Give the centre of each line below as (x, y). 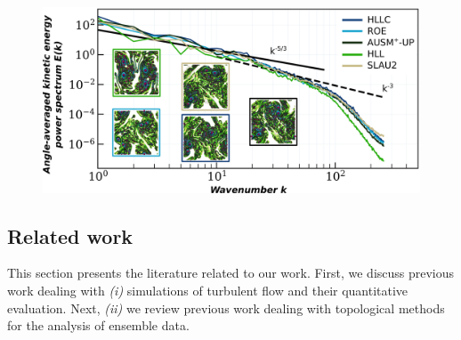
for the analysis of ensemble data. (98, 325)
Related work (70, 235)
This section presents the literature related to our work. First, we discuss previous (231, 273)
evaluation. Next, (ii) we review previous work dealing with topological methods (226, 308)
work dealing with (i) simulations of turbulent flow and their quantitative (208, 291)
